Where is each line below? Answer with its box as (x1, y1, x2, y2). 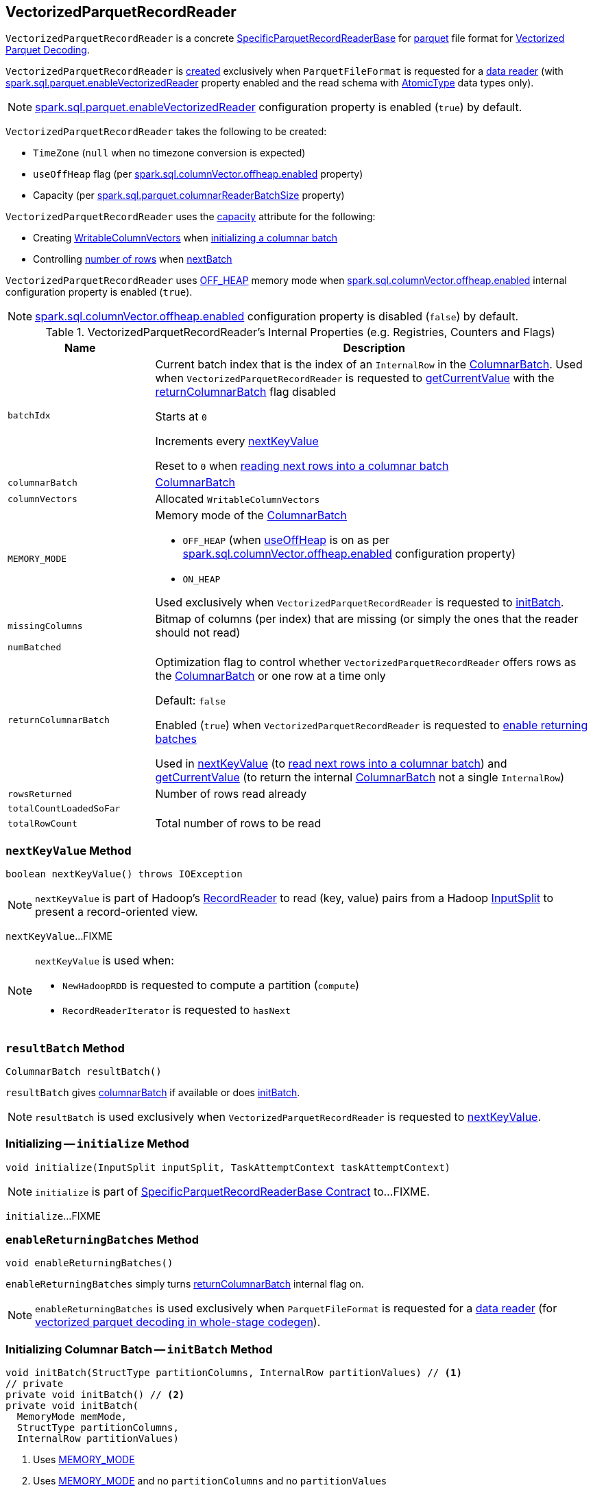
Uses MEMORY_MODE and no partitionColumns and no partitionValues (33, 1475, 387, 1487)
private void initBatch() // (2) (5, 1389, 185, 1401)
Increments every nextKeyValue (155, 434, 319, 449)
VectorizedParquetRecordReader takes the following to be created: (5, 126, 327, 138)
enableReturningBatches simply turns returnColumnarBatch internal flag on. (5, 1278, 364, 1290)
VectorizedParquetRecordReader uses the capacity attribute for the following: (5, 211, 376, 223)
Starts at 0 (155, 410, 207, 424)
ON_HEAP (182, 574, 221, 585)
